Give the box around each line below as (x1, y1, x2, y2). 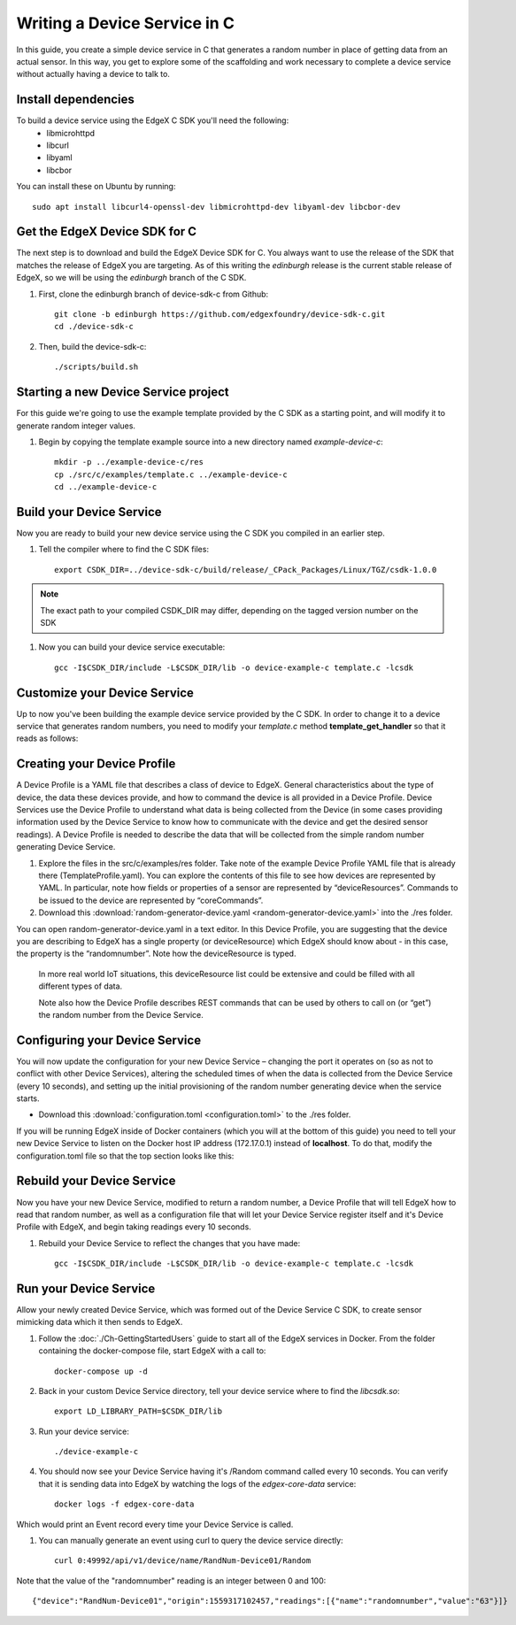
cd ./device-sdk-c (54, 321, 135, 332)
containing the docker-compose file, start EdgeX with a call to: (38, 1345, 266, 1356)
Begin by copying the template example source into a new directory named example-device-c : (38, 436, 384, 447)
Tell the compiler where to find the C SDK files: (38, 544, 210, 555)
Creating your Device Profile (16, 757, 176, 772)
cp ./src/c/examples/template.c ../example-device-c (54, 469, 288, 480)
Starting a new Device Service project (16, 385, 229, 400)
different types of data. (38, 981, 123, 991)
